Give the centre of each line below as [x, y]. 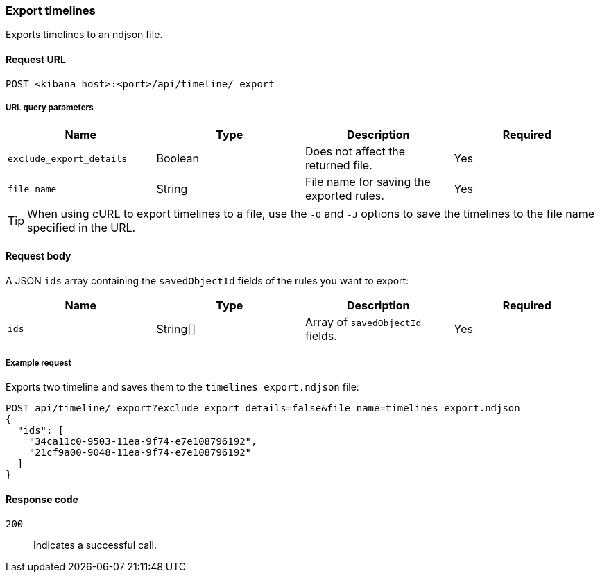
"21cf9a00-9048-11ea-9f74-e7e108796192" [140, 453]
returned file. [339, 165]
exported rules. [345, 196]
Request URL [36, 59]
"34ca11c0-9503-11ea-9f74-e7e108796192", [143, 442]
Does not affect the [355, 152]
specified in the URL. [82, 228]
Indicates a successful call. [95, 545]
